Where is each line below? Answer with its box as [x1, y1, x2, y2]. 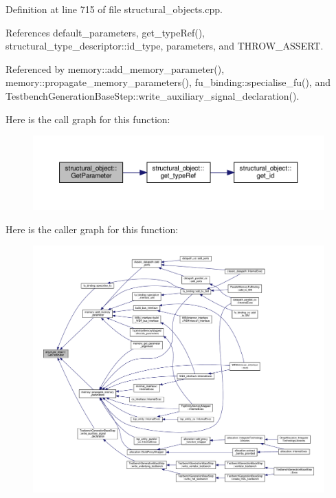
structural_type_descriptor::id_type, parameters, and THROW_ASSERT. [5, 39, 324, 53]
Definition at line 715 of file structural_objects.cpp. [5, 2, 223, 16]
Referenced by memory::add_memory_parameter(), [5, 61, 225, 76]
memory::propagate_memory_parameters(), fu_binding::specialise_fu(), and [5, 75, 331, 89]
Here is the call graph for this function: [5, 111, 170, 126]
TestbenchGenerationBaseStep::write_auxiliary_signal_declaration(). [5, 88, 300, 102]
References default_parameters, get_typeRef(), [5, 25, 205, 39]
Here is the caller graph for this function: [5, 221, 179, 236]
